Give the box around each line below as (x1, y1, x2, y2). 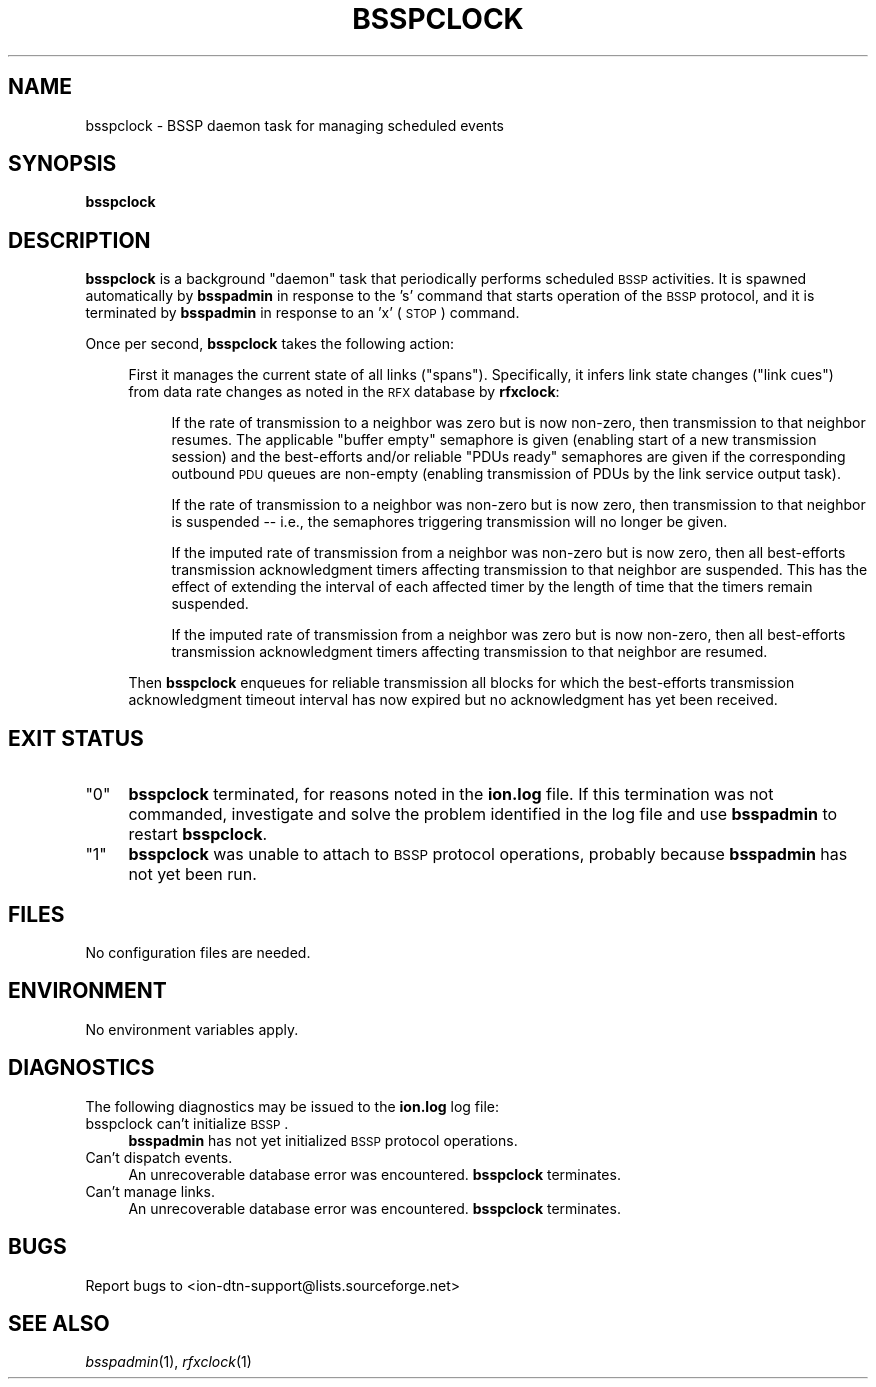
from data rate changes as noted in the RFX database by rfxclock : (128, 383, 560, 401)
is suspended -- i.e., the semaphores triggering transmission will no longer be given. (171, 513, 728, 531)
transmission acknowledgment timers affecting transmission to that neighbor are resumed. (171, 643, 768, 661)
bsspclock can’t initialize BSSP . (85, 1114, 289, 1132)
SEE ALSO (8, 1310, 110, 1336)
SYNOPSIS (8, 151, 117, 177)
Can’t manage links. (85, 1182, 215, 1200)
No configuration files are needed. (85, 943, 311, 961)
